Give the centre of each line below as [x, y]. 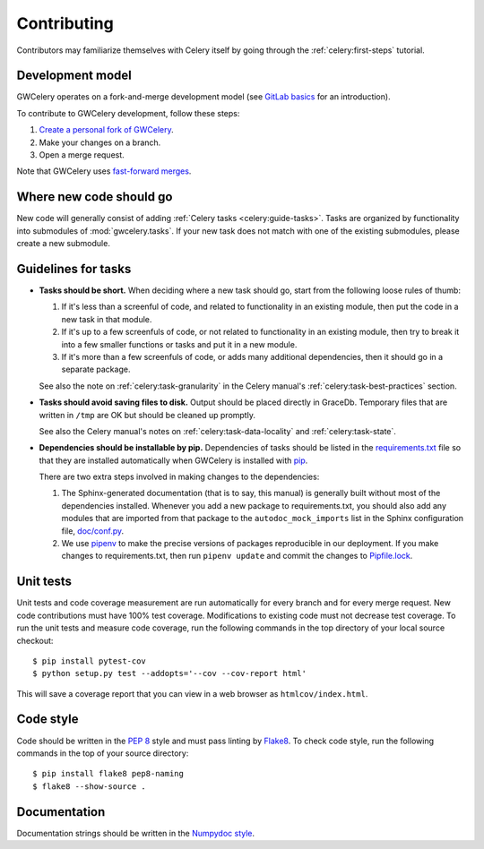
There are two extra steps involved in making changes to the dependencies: [179, 477]
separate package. [96, 369]
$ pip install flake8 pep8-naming [108, 774]
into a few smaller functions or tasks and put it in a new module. [179, 344]
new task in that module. [107, 319]
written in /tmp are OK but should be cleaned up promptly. [147, 415]
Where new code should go [95, 197]
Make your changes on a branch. [100, 142]
